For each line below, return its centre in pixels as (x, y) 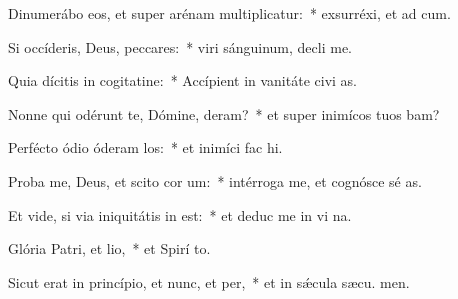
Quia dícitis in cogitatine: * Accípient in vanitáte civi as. (182, 80)
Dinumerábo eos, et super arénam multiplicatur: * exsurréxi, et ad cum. (229, 13)
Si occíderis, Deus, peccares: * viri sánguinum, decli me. (180, 46)
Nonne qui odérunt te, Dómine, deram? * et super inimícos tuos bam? (224, 113)
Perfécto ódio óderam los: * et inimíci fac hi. (145, 147)
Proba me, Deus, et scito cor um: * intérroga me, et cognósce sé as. (215, 180)
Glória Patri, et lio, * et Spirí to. (109, 248)
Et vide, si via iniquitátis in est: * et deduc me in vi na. (180, 214)
